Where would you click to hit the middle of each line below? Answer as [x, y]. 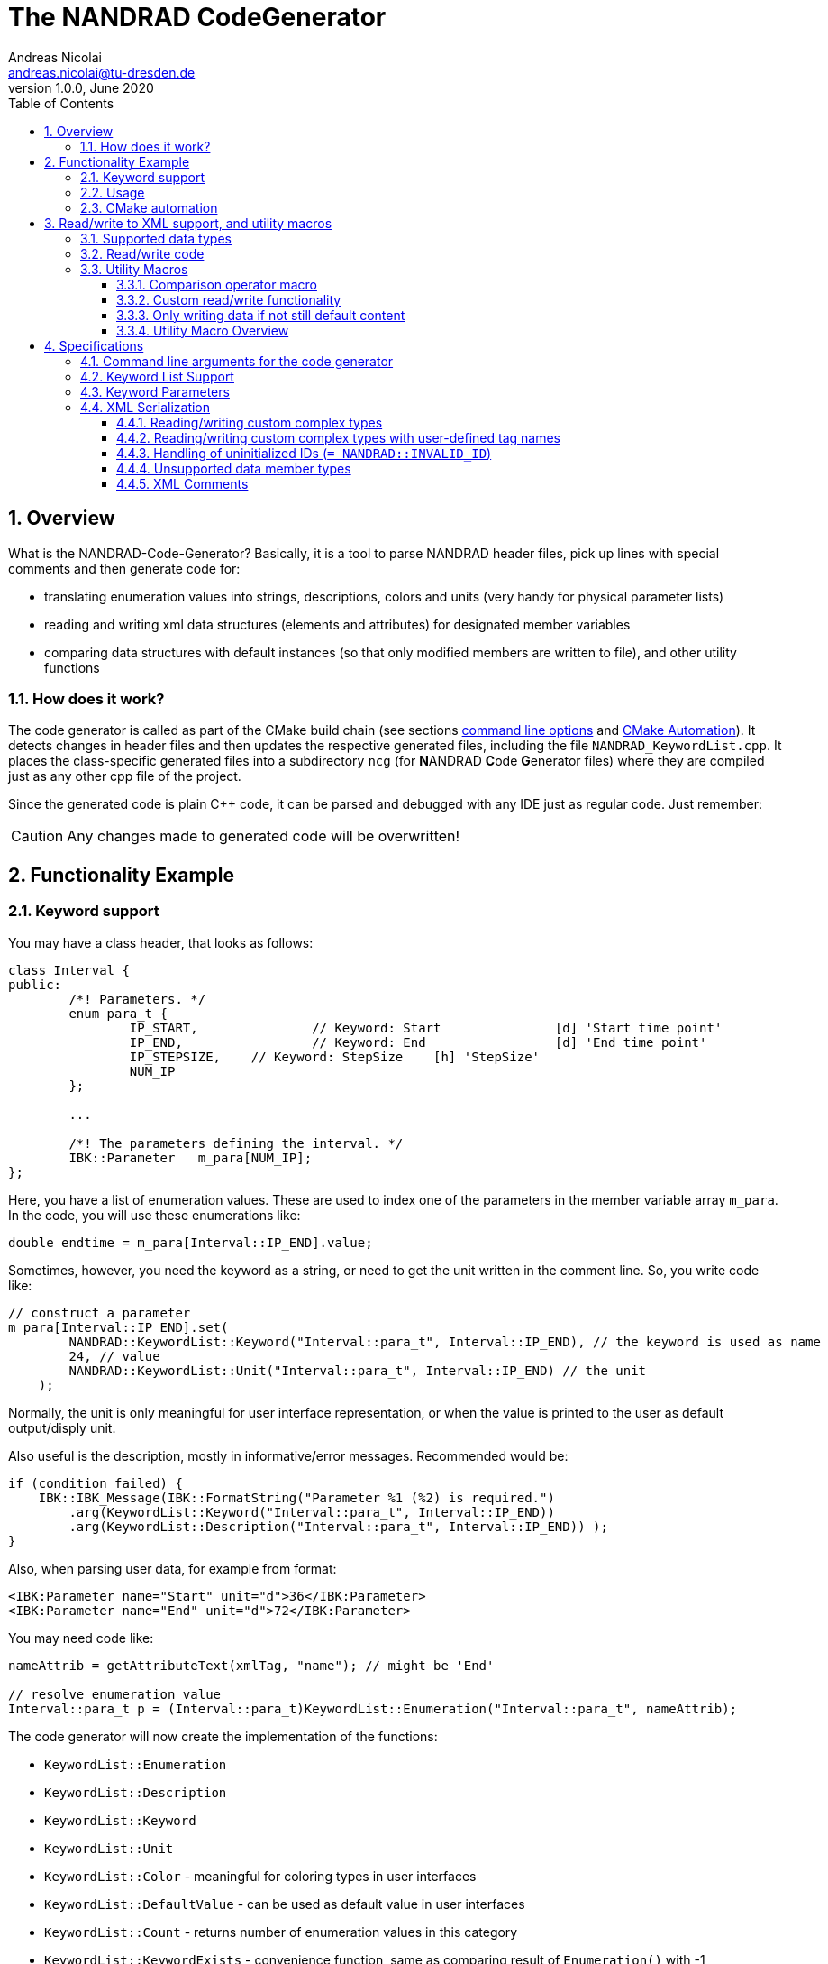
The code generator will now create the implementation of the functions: [223, 1736]
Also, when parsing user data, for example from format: [173, 1568]
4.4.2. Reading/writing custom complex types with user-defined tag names [338, 437]
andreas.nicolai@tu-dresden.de [102, 72]
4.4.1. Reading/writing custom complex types [250, 422]
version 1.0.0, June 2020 [81, 87]
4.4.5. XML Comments [182, 483]
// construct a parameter [100, 1312]
